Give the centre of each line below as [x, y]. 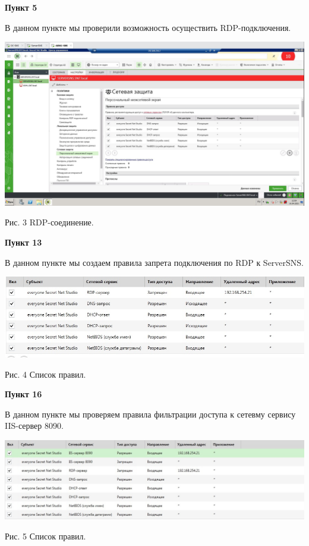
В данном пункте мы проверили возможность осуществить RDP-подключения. [148, 27]
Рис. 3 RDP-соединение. [49, 222]
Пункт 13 [23, 242]
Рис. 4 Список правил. [45, 374]
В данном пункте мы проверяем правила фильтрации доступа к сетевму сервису [150, 414]
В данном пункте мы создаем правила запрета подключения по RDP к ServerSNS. [154, 262]
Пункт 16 [23, 394]
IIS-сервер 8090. [34, 426]
